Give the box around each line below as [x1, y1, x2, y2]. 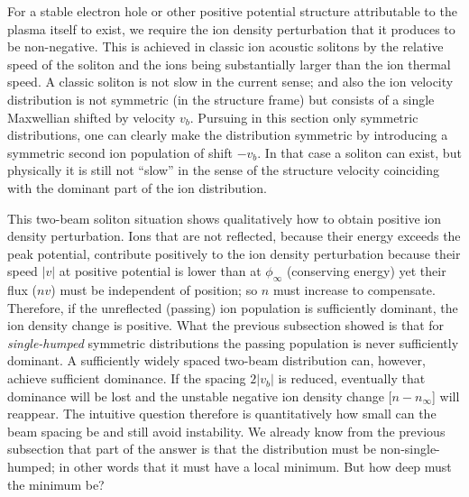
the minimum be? [7, 474, 105, 493]
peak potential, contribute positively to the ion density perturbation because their [7, 244, 461, 262]
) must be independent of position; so [51, 281, 258, 299]
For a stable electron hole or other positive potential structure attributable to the [7, 2, 457, 20]
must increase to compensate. [272, 281, 436, 299]
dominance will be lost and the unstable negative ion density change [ [7, 386, 392, 405]
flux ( [7, 281, 38, 299]
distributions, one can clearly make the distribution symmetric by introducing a [7, 125, 448, 144]
